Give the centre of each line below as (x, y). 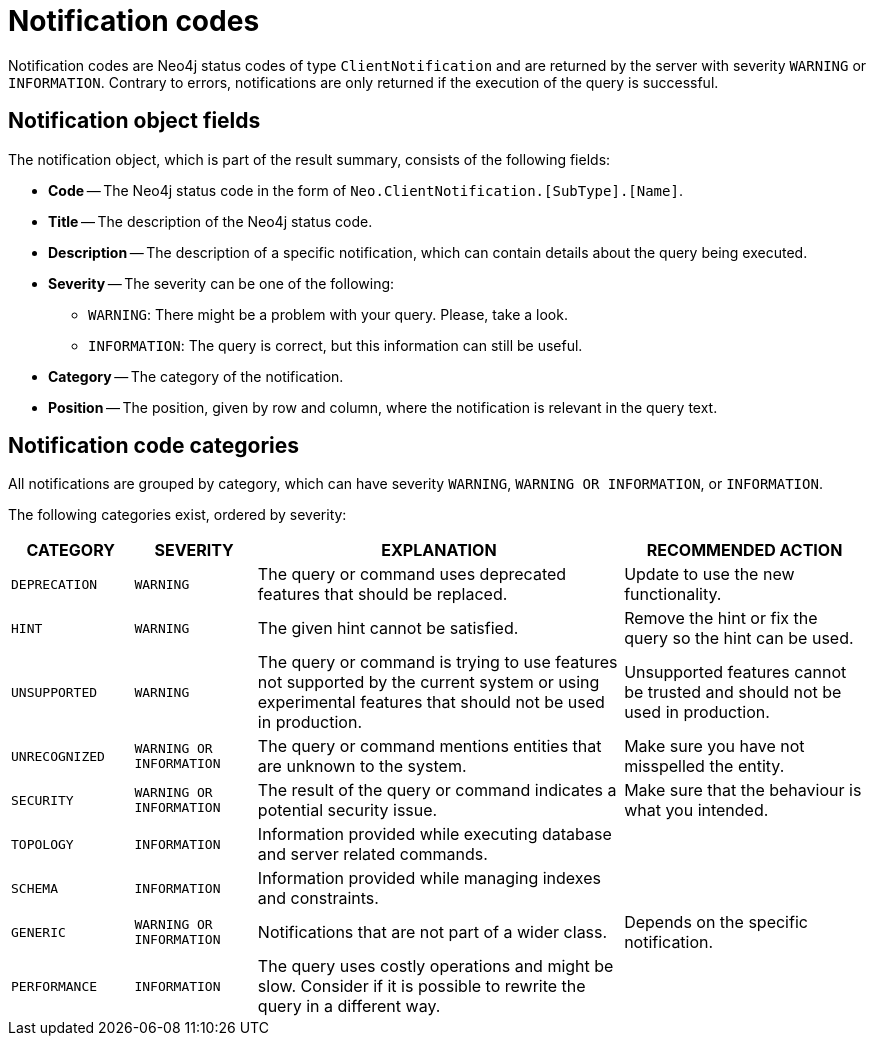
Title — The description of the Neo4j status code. (210, 221)
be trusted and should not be (733, 692)
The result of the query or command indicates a (437, 790)
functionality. (673, 594)
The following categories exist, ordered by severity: (177, 515)
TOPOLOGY (42, 844)
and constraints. (318, 898)
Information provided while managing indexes (429, 878)
